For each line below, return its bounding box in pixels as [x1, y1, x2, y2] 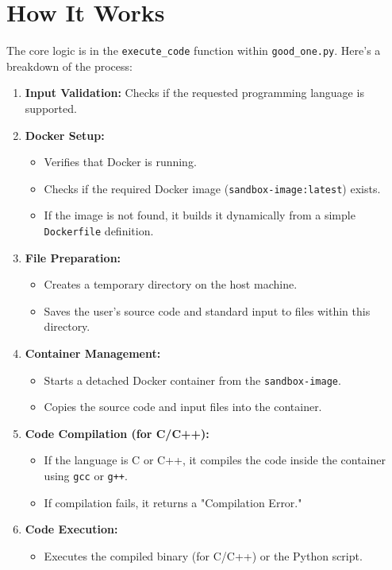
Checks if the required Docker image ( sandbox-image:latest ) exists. [44, 180, 381, 196]
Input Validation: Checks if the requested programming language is [25, 84, 364, 101]
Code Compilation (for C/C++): [25, 425, 209, 441]
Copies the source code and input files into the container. [44, 398, 322, 415]
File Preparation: [25, 249, 121, 266]
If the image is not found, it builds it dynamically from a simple [44, 207, 355, 223]
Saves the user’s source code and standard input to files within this [44, 302, 371, 319]
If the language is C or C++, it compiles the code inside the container [44, 452, 386, 468]
